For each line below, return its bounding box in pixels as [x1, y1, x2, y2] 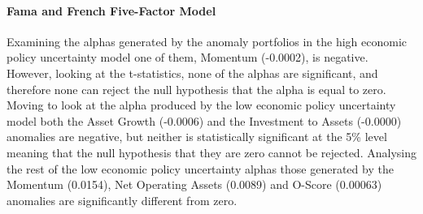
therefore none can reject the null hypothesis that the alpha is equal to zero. [7, 80, 386, 97]
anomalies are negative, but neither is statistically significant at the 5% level [7, 128, 387, 145]
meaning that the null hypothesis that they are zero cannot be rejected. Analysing [7, 143, 416, 160]
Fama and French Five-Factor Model [7, 2, 216, 19]
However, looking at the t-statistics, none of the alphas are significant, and [7, 64, 378, 81]
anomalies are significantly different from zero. [7, 191, 238, 208]
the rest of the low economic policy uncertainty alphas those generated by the [7, 160, 394, 177]
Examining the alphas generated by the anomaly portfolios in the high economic [7, 32, 408, 49]
